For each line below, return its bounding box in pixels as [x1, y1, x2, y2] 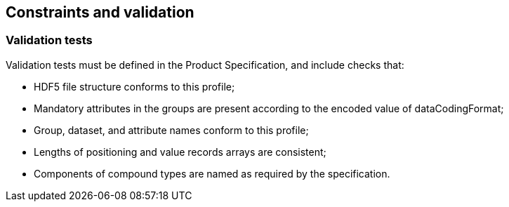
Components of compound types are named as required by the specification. [34, 167, 390, 180]
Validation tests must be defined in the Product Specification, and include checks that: [6, 58, 404, 71]
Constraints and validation [6, 4, 194, 21]
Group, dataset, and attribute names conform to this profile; [34, 123, 309, 136]
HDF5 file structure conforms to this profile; [34, 80, 235, 93]
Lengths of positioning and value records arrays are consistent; [34, 145, 326, 158]
